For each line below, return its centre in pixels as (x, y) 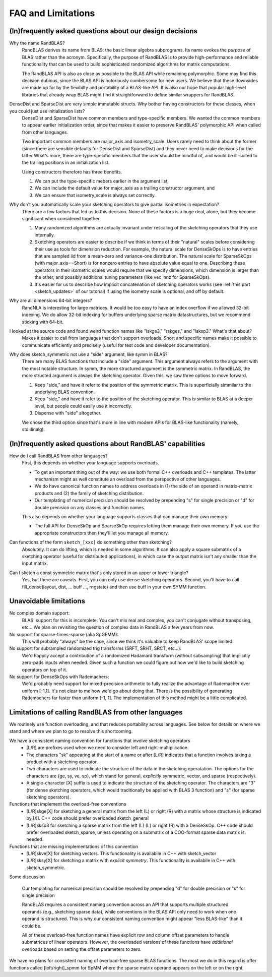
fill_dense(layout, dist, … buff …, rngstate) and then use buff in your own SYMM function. (114, 587)
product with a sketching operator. (62, 762)
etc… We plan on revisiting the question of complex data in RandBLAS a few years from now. (118, 627)
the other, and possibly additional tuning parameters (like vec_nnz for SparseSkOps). (123, 277)
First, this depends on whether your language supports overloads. (90, 463)
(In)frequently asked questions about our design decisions (103, 31)
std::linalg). (33, 429)
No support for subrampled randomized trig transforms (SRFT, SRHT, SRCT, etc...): (95, 648)
